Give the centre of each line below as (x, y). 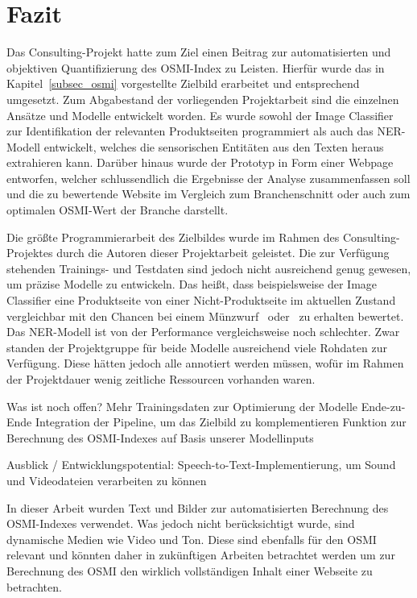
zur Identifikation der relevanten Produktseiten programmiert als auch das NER (204, 131)
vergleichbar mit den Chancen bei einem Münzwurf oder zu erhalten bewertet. (205, 316)
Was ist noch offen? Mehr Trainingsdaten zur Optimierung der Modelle (182, 406)
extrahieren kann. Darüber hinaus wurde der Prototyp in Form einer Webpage (200, 162)
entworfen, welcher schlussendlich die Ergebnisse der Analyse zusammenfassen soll (208, 178)
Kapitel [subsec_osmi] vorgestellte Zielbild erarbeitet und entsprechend (183, 83)
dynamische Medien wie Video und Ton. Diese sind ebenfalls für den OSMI (192, 539)
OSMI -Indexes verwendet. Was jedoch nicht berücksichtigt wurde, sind (181, 523)
